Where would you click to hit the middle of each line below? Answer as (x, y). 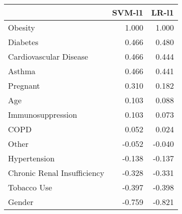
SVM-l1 (128, 12)
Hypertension (31, 158)
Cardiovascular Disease (48, 56)
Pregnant (24, 85)
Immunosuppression (43, 115)
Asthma (22, 71)
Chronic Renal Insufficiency (56, 173)
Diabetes (23, 42)
